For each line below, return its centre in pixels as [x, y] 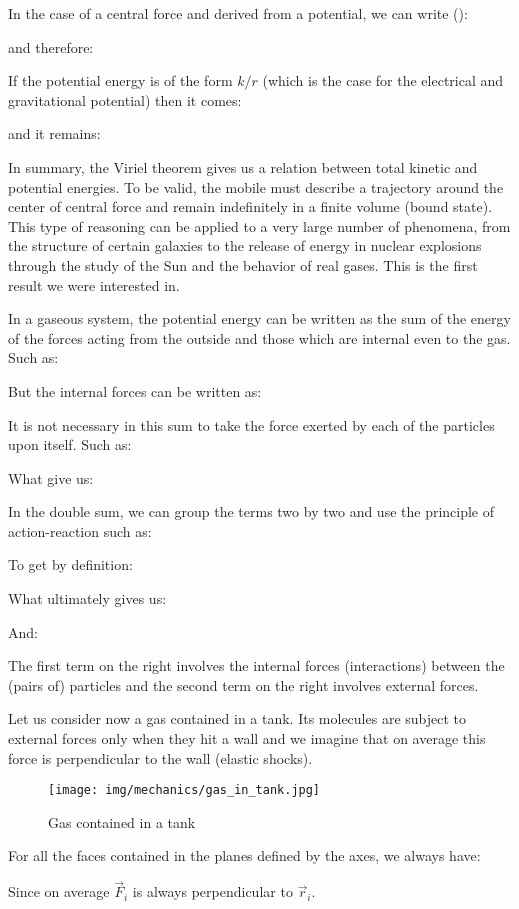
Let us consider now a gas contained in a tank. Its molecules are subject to [237, 718]
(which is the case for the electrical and [383, 80]
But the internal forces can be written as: [135, 390]
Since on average [59, 891]
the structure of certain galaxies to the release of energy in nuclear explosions [245, 245]
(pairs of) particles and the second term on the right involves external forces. [243, 684]
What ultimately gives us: [87, 598]
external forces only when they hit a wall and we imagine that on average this [247, 738]
